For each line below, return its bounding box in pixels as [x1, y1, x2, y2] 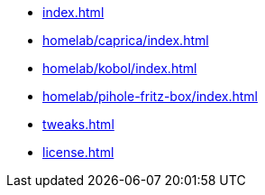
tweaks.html [42, 116, 114, 132]
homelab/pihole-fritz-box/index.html [42, 88, 258, 104]
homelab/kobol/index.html [42, 60, 197, 76]
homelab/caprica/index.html [42, 32, 209, 48]
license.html [42, 144, 114, 160]
